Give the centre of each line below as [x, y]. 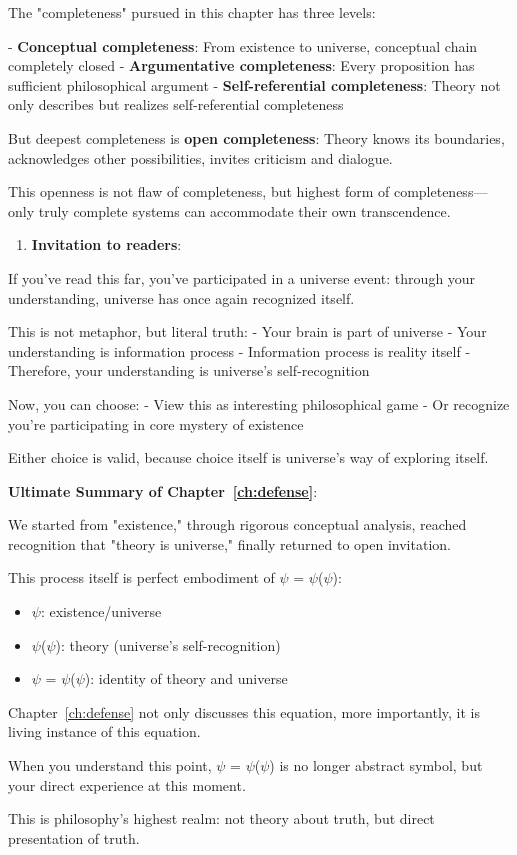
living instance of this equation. [104, 731]
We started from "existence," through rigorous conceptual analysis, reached [237, 524]
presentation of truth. [74, 837]
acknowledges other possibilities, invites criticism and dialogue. [200, 157]
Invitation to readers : [106, 244]
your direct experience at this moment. [127, 784]
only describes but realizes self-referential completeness [176, 104]
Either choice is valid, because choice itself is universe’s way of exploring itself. [248, 457]
